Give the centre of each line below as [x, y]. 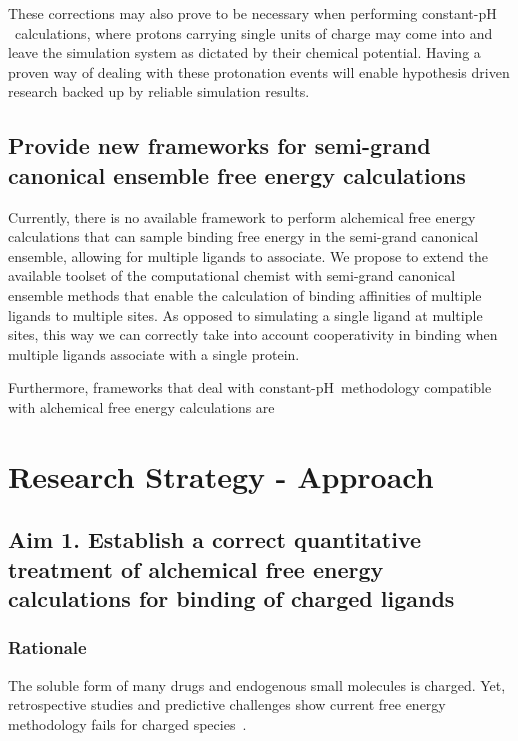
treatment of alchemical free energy [196, 568]
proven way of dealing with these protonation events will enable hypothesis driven [259, 71]
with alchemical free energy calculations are [141, 406]
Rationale [47, 647]
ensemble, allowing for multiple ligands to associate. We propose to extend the [248, 255]
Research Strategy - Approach [221, 475]
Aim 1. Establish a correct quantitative [215, 539]
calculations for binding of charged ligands [231, 598]
